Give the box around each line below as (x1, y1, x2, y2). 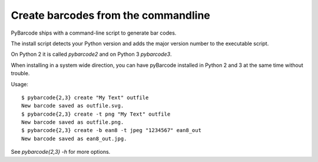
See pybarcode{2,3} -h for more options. (11, 148, 111, 156)
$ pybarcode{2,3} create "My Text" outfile (21, 94, 149, 101)
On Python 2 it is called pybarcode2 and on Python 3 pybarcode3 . (11, 50, 172, 58)
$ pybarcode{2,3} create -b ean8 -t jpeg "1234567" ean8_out (21, 127, 201, 134)
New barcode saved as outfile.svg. (21, 103, 124, 109)
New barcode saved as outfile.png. (21, 119, 124, 126)
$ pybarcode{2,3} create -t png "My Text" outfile (21, 110, 171, 117)
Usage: (11, 80, 29, 87)
